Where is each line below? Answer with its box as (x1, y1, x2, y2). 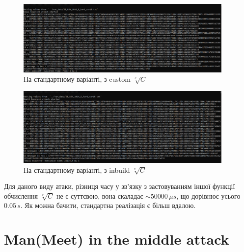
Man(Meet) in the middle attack (4, 229, 229, 249)
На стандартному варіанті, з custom (24, 74, 131, 84)
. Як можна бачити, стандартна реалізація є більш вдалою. (20, 200, 196, 210)
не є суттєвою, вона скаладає (56, 190, 143, 201)
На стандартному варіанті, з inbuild (24, 164, 130, 175)
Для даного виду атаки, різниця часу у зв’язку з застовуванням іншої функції (4, 181, 235, 191)
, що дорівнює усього (176, 190, 241, 201)
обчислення (4, 190, 38, 201)
